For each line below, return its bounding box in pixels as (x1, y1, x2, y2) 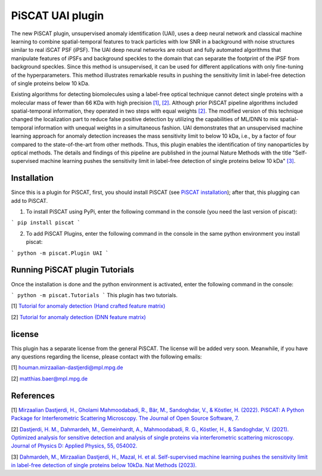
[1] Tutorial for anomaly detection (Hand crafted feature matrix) (11, 302, 166, 310)
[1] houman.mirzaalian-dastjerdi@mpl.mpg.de (11, 364, 123, 371)
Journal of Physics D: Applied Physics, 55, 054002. (11, 442, 138, 450)
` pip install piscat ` (11, 220, 80, 226)
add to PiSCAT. (11, 197, 48, 204)
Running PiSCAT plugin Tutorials (11, 265, 134, 275)
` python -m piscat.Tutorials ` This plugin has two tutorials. (11, 291, 178, 298)
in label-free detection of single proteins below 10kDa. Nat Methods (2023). (11, 462, 197, 469)
